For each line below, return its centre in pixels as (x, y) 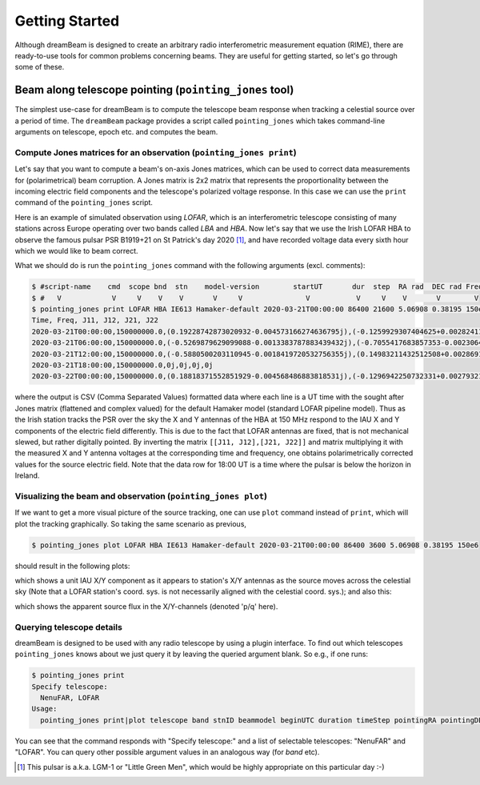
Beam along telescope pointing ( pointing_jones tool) (154, 90)
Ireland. (27, 475)
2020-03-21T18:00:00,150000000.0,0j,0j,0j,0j (122, 365)
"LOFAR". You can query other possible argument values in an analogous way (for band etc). (167, 752)
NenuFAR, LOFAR (70, 698)
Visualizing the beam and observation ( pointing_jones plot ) (141, 496)
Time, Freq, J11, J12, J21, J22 (95, 320)
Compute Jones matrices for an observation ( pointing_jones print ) (156, 152)
